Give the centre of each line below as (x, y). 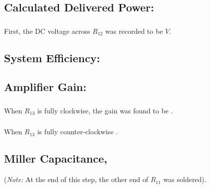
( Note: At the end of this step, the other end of (76, 179)
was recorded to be (134, 31)
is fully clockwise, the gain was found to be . (105, 110)
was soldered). (185, 179)
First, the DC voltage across (47, 31)
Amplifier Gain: (45, 87)
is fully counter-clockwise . (77, 132)
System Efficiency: (52, 57)
